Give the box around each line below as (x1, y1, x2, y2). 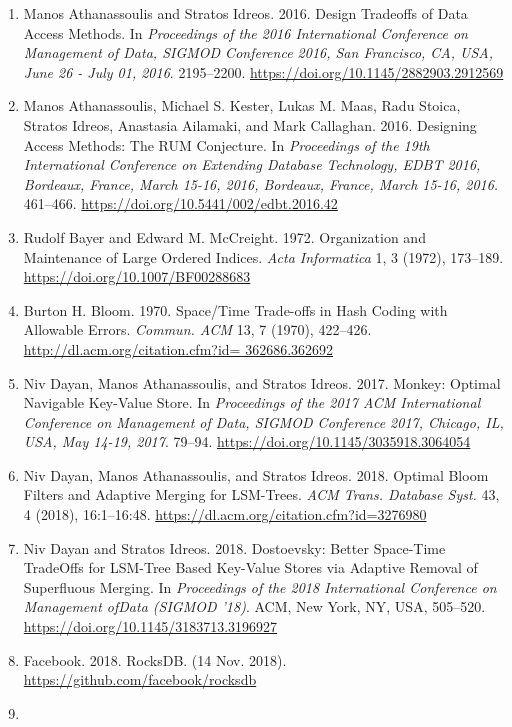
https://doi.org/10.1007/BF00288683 (23, 266, 251, 287)
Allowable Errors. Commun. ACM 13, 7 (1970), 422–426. (23, 319, 372, 340)
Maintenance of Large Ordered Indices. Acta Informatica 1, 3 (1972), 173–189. (23, 246, 504, 267)
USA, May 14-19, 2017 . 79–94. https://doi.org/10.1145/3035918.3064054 (23, 431, 471, 452)
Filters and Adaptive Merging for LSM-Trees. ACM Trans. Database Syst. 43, (23, 484, 500, 505)
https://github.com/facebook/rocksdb (23, 669, 257, 690)
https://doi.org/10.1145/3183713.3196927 (23, 616, 278, 637)
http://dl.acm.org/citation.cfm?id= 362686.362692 (23, 338, 334, 359)
